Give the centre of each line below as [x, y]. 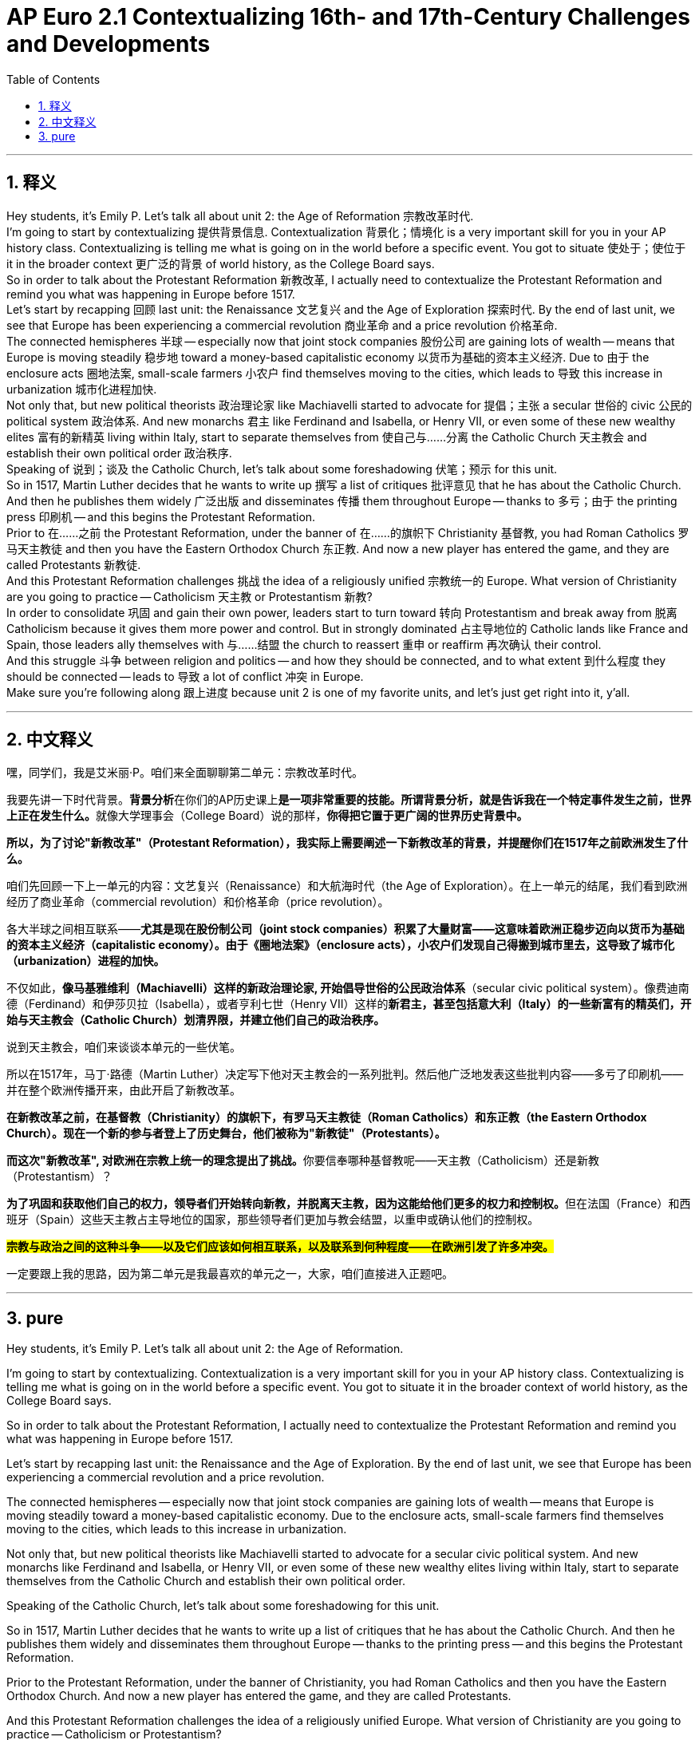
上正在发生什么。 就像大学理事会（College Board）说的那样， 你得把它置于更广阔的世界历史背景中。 [267, 816]
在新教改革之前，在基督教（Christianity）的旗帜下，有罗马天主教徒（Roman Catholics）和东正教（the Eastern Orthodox [327, 1117]
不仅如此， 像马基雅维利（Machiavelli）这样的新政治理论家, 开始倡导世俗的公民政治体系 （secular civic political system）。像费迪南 [348, 988]
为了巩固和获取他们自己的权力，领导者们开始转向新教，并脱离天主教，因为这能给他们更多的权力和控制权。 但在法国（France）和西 [349, 1204]
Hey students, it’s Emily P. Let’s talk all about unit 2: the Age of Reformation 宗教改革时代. [240, 216]
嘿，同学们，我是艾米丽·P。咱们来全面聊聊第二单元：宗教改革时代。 [185, 773]
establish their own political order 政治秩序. [119, 453]
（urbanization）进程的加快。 [86, 961]
